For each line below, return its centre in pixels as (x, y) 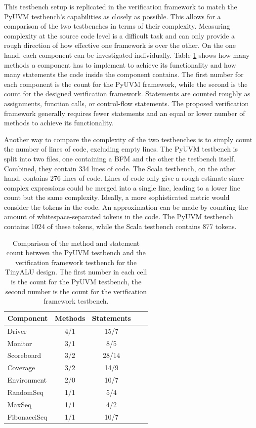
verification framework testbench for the (76, 262)
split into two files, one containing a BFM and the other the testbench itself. (120, 158)
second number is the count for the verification (76, 291)
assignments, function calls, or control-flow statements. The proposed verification (127, 103)
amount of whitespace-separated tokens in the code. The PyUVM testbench (119, 216)
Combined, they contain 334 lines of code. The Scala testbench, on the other (120, 168)
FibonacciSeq (27, 416)
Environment (27, 380)
